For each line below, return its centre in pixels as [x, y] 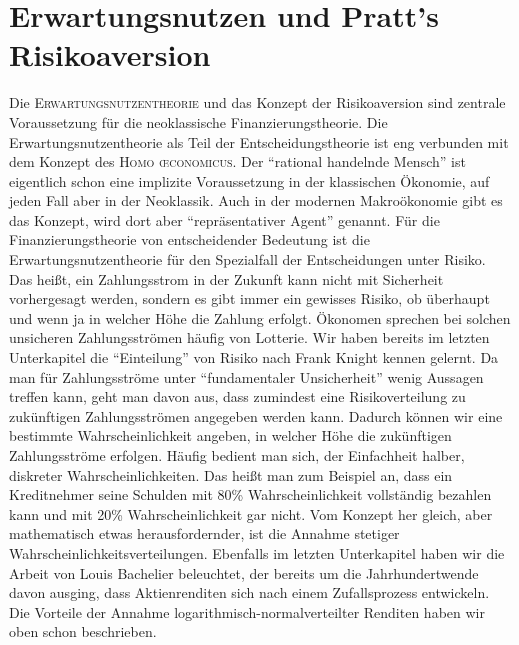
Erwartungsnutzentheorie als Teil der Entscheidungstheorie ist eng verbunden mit [259, 141]
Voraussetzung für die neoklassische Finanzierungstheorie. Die [198, 121]
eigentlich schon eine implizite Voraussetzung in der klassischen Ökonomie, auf [249, 180]
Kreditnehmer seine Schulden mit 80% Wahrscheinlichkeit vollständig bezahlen [250, 494]
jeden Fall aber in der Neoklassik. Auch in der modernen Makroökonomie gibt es [256, 200]
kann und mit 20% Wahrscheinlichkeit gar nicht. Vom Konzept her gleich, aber [251, 513]
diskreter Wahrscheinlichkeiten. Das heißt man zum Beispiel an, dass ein [231, 474]
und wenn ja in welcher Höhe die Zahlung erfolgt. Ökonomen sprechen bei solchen [260, 317]
